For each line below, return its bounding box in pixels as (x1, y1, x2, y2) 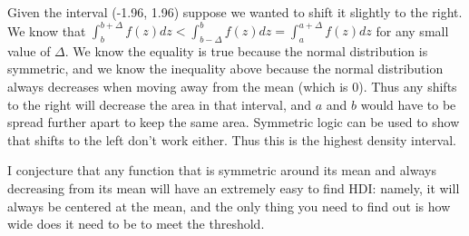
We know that (7, 21, 86, 40)
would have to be (360, 94, 456, 113)
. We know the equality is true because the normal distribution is (64, 41, 428, 60)
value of (7, 41, 51, 60)
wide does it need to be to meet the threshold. (7, 214, 265, 233)
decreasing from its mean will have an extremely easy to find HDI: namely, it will (7, 179, 460, 198)
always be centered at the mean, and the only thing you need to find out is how (7, 196, 451, 215)
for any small (376, 21, 449, 40)
